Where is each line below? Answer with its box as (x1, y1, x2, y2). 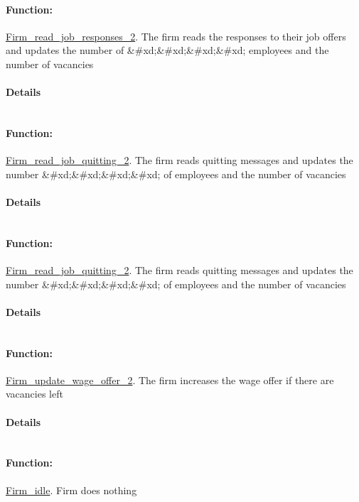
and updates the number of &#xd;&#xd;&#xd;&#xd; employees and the (6, 43, 329, 58)
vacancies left (6, 386, 63, 401)
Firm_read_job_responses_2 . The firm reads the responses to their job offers (6, 28, 346, 43)
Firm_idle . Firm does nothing (6, 482, 137, 497)
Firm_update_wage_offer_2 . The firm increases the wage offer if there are (6, 372, 334, 387)
